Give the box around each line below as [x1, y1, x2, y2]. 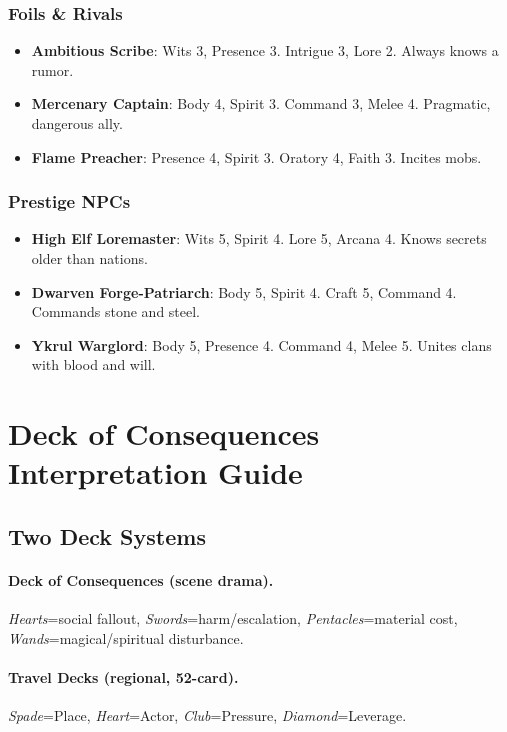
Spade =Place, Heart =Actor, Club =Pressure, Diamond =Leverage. [8, 705, 407, 726]
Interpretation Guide [8, 452, 303, 493]
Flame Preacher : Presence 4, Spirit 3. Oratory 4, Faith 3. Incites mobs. [31, 146, 482, 167]
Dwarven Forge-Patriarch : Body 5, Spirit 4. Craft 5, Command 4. [31, 281, 457, 302]
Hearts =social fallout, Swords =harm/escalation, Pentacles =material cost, [8, 608, 458, 629]
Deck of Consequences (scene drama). [8, 569, 274, 590]
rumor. [31, 59, 74, 80]
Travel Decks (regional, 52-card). [8, 666, 239, 687]
